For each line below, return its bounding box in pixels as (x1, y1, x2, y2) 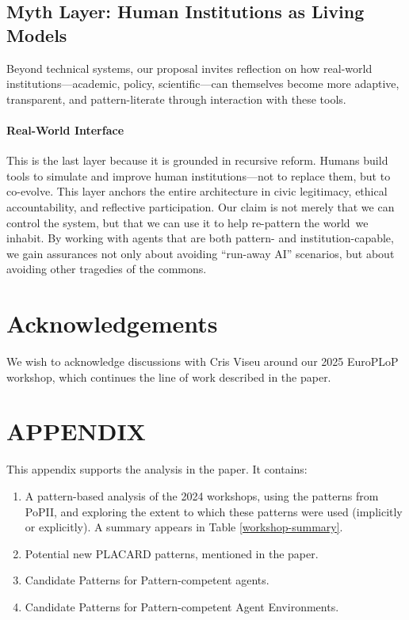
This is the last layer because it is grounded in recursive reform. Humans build (6, 152, 388, 169)
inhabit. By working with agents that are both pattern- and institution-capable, (6, 230, 394, 246)
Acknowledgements (6, 307, 218, 340)
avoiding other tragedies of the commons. (6, 261, 207, 277)
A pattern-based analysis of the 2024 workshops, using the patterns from (25, 487, 379, 504)
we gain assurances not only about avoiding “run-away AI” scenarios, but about (6, 245, 395, 261)
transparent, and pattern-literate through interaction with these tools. (6, 90, 346, 107)
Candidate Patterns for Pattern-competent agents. (25, 572, 269, 588)
